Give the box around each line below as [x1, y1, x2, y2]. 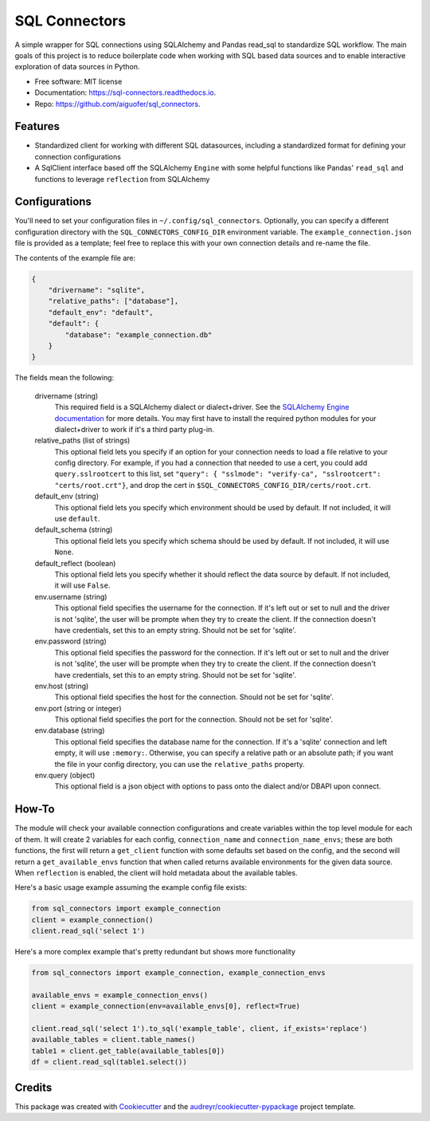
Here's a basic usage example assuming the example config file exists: [14, 883, 248, 892]
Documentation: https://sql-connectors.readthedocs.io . [34, 88, 217, 97]
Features [14, 120, 60, 133]
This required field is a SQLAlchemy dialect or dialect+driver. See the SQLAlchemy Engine [54, 403, 350, 412]
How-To [14, 802, 55, 816]
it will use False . [54, 580, 111, 590]
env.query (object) [34, 770, 96, 781]
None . [54, 547, 74, 557]
